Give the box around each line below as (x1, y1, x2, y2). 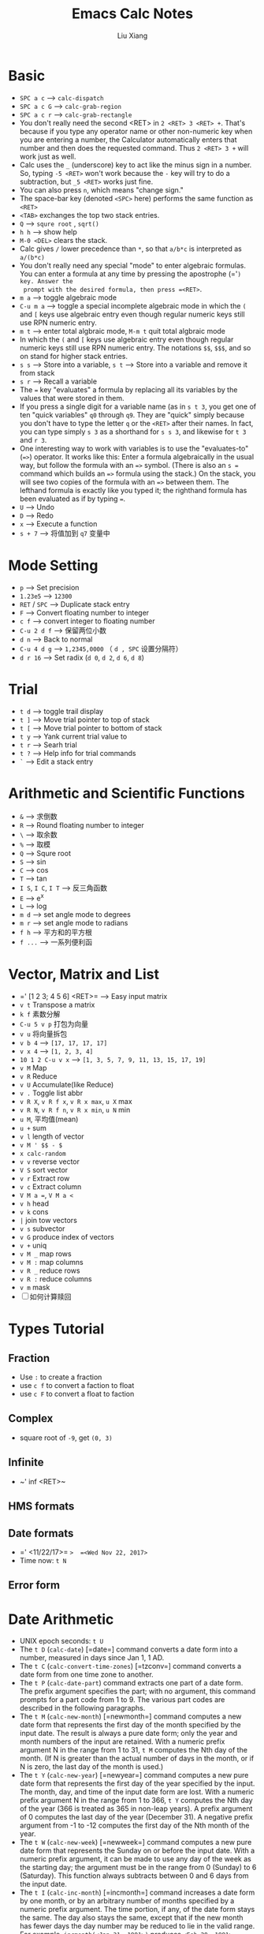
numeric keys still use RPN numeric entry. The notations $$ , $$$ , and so (19, 342, 251, 352)
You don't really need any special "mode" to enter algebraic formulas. (19, 260, 247, 270)
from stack (19, 368, 55, 377)
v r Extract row (19, 1173, 70, 1184)
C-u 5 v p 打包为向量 (19, 1019, 89, 1029)
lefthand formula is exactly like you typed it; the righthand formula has (19, 485, 247, 495)
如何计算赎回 (29, 1292, 72, 1302)
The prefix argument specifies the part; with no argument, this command (19, 1686, 256, 1696)
